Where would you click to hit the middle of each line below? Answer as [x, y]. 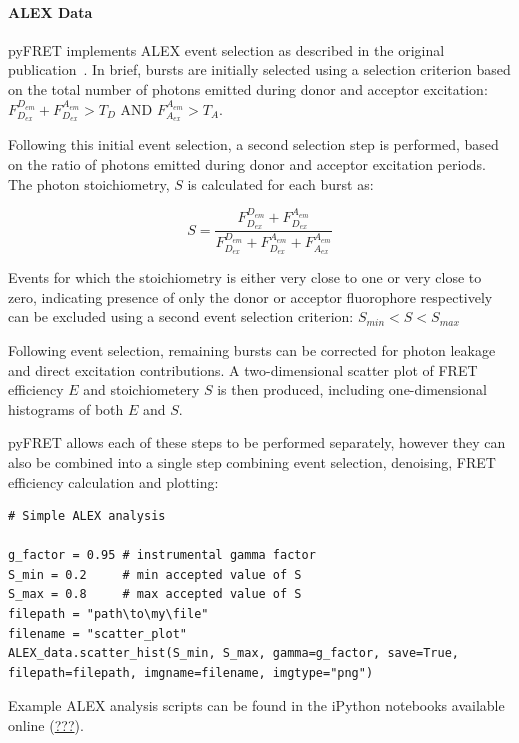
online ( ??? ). [46, 725]
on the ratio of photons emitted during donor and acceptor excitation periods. [247, 164]
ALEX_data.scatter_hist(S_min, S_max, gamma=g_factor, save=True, [234, 653]
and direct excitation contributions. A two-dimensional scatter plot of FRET [243, 369]
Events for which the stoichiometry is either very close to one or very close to [245, 277]
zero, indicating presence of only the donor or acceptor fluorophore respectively [250, 296]
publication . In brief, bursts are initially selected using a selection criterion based [259, 69]
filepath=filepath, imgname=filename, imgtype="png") [191, 672]
